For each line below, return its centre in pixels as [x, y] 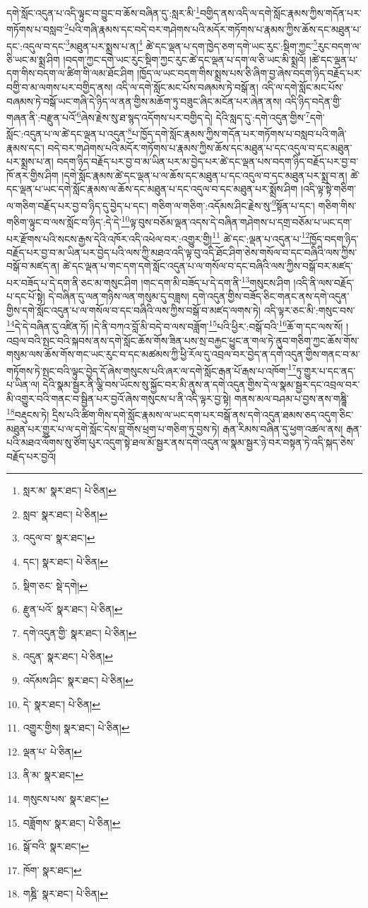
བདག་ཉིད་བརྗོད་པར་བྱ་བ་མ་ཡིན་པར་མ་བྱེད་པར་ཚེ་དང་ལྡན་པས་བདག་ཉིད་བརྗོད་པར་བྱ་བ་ [208, 161]
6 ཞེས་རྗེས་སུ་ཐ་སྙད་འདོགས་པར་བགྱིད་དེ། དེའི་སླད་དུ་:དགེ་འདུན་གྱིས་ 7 [193, 116]
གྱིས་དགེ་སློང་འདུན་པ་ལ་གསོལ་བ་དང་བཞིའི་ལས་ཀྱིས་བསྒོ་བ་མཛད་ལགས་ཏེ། [133, 310]
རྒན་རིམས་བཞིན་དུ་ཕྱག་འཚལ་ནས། [283, 428]
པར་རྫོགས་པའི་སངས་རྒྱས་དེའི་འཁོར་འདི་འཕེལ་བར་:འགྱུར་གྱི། [109, 238]
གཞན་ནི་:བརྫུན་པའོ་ [42, 117]
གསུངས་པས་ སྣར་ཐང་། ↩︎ [66, 799]
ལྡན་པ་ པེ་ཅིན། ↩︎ [52, 751]
